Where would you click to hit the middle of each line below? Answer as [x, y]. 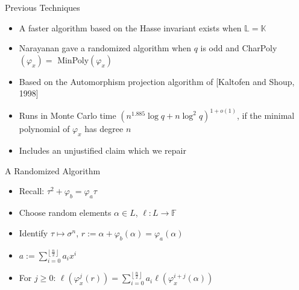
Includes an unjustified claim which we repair [102, 150]
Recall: [32, 191]
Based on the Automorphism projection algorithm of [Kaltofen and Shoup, [157, 81]
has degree [104, 129]
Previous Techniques [42, 7]
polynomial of [44, 129]
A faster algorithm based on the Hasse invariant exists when [130, 27]
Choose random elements [65, 213]
